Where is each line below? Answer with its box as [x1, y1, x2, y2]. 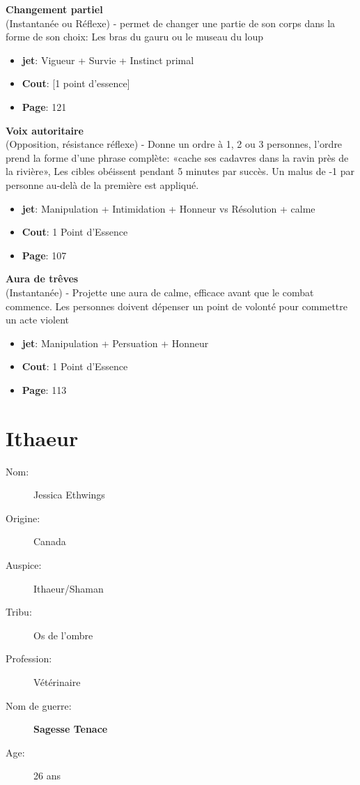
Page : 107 [22, 247, 67, 262]
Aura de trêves [6, 271, 79, 286]
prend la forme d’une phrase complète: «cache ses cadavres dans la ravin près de [6, 150, 349, 165]
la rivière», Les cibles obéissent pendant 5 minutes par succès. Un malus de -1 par [6, 164, 355, 178]
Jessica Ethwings [33, 487, 105, 502]
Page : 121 [22, 99, 67, 114]
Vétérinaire [33, 674, 81, 689]
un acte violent [6, 312, 69, 327]
